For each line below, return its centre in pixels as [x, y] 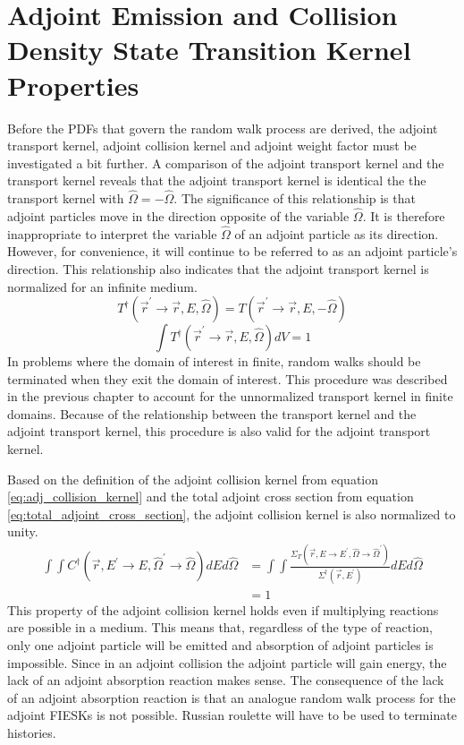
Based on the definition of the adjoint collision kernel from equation [193, 479]
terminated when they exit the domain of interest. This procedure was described [228, 378]
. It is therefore [404, 215]
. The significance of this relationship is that [295, 198]
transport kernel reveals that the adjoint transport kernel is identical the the [217, 180]
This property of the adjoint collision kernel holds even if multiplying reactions [223, 609]
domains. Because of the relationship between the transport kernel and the [212, 413]
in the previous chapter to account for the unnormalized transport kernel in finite [230, 396]
